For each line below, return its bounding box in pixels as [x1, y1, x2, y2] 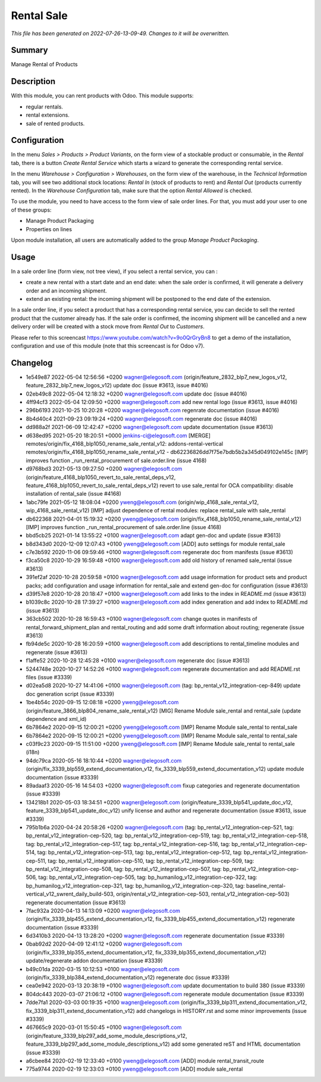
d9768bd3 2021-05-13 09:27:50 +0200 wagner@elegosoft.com [26, 465, 182, 472]
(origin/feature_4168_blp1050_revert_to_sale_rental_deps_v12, [26, 474, 176, 481]
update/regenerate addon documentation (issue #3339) [26, 957, 163, 965]
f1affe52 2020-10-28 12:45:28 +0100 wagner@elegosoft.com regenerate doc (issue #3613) [26, 657, 250, 664]
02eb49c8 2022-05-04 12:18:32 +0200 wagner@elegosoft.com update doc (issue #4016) [26, 390, 247, 397]
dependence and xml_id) [26, 715, 87, 722]
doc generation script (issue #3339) [26, 690, 115, 697]
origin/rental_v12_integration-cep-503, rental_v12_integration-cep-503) [116, 891, 290, 898]
